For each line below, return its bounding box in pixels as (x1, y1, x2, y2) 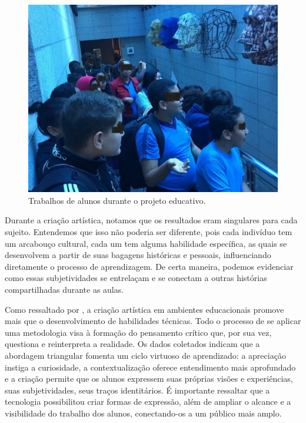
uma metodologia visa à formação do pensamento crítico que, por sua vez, (5, 326, 272, 338)
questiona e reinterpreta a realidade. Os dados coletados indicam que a (5, 338, 260, 350)
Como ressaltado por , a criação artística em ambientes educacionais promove (5, 303, 284, 315)
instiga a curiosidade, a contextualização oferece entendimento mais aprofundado (5, 361, 296, 373)
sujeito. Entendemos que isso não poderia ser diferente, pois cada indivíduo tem (5, 226, 292, 237)
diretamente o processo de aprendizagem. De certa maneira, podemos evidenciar (5, 260, 294, 272)
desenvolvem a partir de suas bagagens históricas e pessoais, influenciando (5, 249, 271, 261)
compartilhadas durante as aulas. (5, 283, 124, 295)
